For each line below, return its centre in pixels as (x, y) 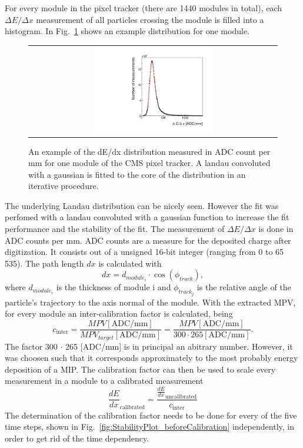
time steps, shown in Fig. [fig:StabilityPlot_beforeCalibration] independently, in (149, 427)
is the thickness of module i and (114, 287)
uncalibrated (181, 397)
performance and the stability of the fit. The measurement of (115, 229)
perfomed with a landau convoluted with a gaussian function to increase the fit (147, 217)
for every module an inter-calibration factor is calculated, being (119, 313)
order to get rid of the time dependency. (77, 438)
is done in (276, 229)
